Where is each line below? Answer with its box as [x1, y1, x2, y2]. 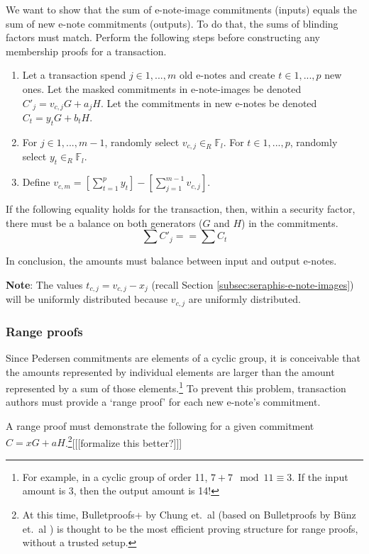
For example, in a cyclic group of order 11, [22, 469, 208, 484]
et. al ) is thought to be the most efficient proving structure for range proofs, [22, 521, 358, 536]
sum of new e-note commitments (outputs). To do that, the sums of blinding [6, 16, 338, 31]
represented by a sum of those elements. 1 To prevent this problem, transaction [6, 379, 346, 395]
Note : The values [6, 277, 83, 292]
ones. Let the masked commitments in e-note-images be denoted [22, 81, 302, 96]
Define [22, 174, 50, 189]
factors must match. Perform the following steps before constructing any [6, 30, 320, 45]
